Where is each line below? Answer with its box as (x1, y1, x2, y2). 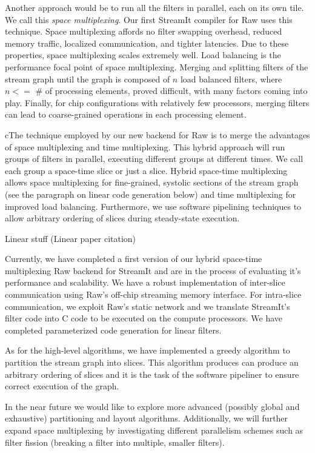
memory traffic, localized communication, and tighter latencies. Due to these (5, 36, 289, 49)
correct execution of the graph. (5, 380, 119, 392)
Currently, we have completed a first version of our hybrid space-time (5, 252, 262, 265)
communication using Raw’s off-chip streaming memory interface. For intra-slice (5, 288, 302, 301)
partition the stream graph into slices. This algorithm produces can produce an (5, 356, 299, 369)
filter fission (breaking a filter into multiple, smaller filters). (5, 435, 225, 448)
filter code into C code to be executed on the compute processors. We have (5, 312, 283, 324)
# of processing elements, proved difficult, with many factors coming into (35, 84, 308, 97)
